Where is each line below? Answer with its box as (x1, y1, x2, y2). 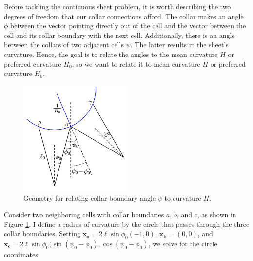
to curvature (164, 193, 201, 203)
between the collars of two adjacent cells (4, 39, 124, 50)
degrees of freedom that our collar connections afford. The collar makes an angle (4, 11, 244, 21)
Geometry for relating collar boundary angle (23, 193, 156, 203)
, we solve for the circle (148, 239, 217, 249)
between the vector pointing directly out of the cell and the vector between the (10, 20, 246, 31)
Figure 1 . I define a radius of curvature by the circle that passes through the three (4, 219, 250, 229)
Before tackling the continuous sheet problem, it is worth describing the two (4, 1, 231, 11)
